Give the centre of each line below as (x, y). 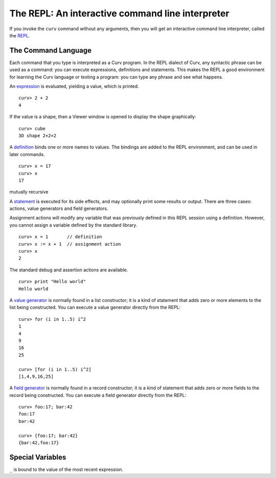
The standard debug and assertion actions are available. (69, 270)
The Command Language (51, 50)
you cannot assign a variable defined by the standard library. (73, 225)
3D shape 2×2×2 (38, 135)
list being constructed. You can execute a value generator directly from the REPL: (95, 308)
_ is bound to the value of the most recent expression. (66, 469)
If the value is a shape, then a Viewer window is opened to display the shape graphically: (103, 117)
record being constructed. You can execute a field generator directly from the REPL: (98, 395)
